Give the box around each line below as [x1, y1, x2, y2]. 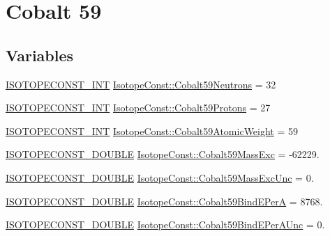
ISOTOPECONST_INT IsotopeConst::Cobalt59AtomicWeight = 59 [6, 123, 299, 138]
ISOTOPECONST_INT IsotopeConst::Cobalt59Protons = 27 [6, 100, 271, 115]
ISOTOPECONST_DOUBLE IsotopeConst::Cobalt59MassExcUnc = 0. [6, 170, 314, 184]
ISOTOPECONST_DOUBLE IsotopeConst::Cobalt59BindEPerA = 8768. [6, 194, 323, 208]
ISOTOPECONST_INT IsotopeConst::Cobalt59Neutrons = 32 [6, 77, 276, 91]
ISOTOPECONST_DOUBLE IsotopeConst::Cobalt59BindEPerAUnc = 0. [6, 217, 325, 232]
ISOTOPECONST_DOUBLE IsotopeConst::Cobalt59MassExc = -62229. [6, 147, 320, 162]
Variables [6, 44, 74, 65]
